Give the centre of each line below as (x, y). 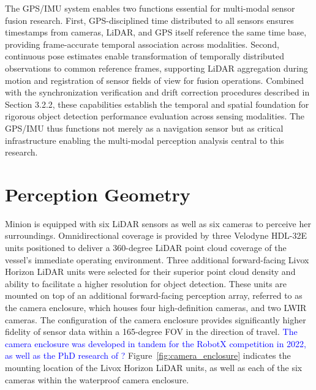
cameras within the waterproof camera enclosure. (97, 379)
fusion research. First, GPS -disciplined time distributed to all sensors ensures (149, 20)
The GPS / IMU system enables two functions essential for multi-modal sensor (150, 8)
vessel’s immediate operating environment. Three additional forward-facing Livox (157, 259)
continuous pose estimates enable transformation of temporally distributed (145, 56)
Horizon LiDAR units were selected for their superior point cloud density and (150, 272)
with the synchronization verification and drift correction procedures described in (157, 92)
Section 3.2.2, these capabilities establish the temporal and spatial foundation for (157, 104)
